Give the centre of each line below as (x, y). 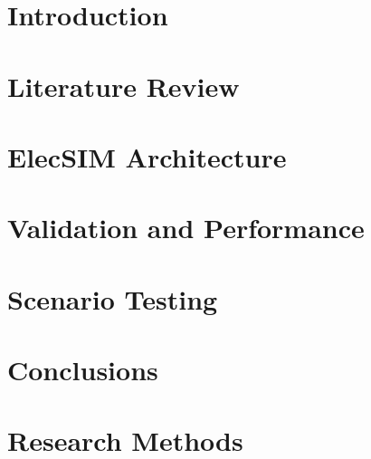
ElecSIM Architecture (147, 156)
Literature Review (124, 86)
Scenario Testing (113, 298)
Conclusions (83, 370)
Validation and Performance (186, 228)
